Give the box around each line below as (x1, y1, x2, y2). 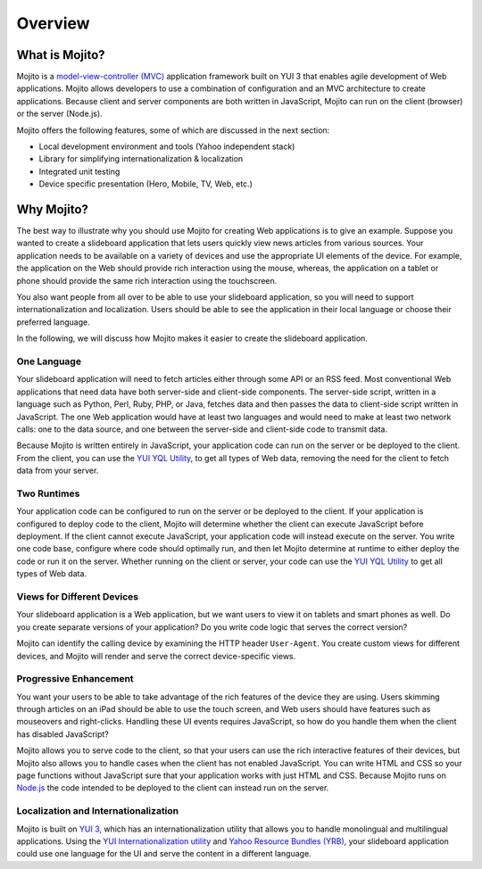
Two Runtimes (16, 487, 80, 500)
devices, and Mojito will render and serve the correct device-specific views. (16, 650, 296, 661)
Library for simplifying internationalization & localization (38, 153, 244, 164)
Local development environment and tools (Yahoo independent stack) (38, 141, 295, 152)
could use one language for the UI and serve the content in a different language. (16, 848, 312, 859)
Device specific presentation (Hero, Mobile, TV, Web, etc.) (38, 178, 253, 189)
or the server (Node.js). (16, 108, 103, 120)
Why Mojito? (16, 202, 89, 217)
